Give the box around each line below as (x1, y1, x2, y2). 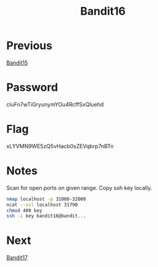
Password (6, 81, 58, 94)
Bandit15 (6, 59, 28, 66)
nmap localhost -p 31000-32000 (6, 196, 86, 202)
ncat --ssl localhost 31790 (6, 201, 78, 208)
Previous (6, 39, 53, 53)
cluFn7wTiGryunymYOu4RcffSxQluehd (6, 100, 104, 108)
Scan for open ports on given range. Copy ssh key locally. (6, 184, 152, 191)
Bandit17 (6, 254, 28, 261)
